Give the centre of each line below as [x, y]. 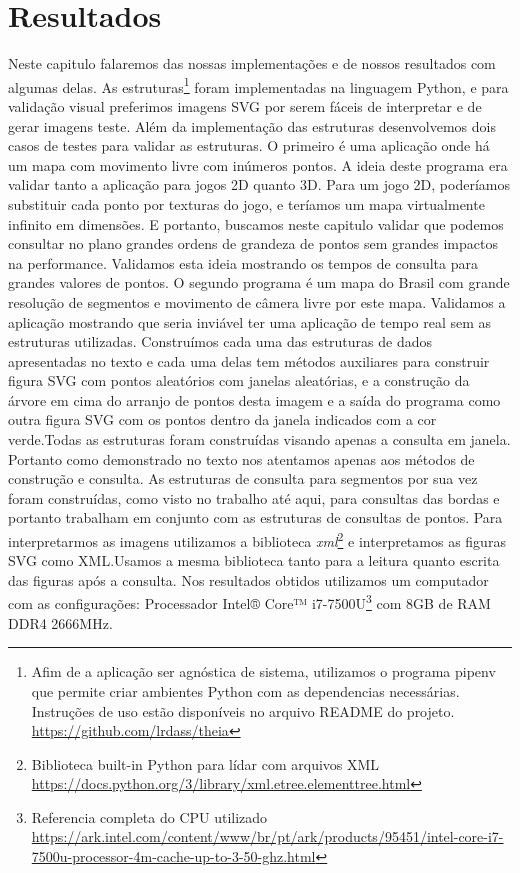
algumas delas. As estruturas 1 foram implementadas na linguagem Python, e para [258, 85]
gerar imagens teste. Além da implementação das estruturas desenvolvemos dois [252, 125]
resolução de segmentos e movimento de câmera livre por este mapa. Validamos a [257, 301]
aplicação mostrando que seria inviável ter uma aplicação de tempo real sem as [250, 321]
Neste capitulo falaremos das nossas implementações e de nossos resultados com [252, 63]
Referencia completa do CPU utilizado [149, 816]
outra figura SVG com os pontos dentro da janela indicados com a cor [222, 419]
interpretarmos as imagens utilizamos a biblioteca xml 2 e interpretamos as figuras [257, 539]
